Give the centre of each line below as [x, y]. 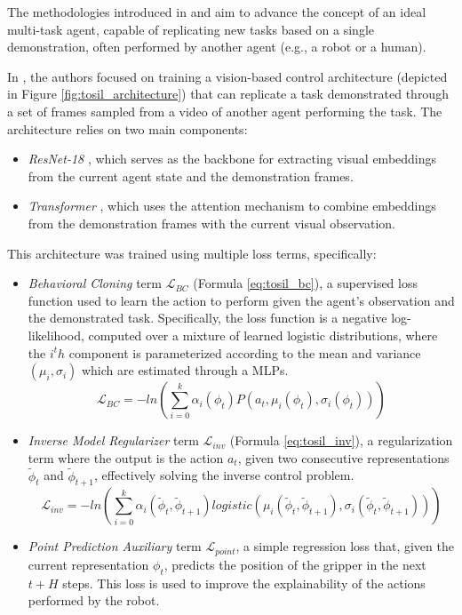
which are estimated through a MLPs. [185, 370]
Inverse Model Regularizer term [113, 440]
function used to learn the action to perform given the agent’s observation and [241, 300]
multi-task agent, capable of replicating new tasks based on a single [191, 29]
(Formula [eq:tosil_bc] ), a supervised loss [305, 283]
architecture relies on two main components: [127, 128]
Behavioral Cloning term [95, 283]
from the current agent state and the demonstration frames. [191, 176]
